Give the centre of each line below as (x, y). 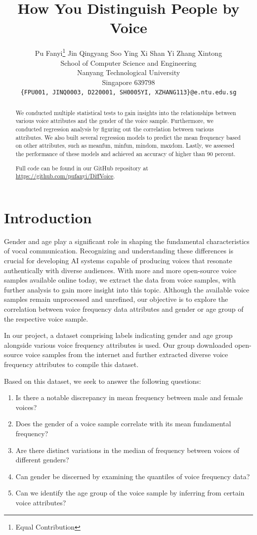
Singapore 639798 (128, 82)
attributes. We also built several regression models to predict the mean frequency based (128, 137)
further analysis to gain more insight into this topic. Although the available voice (127, 289)
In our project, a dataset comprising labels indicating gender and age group (118, 335)
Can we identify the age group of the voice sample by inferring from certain (130, 493)
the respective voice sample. (46, 318)
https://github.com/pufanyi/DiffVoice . (65, 176)
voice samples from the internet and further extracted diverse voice (127, 354)
